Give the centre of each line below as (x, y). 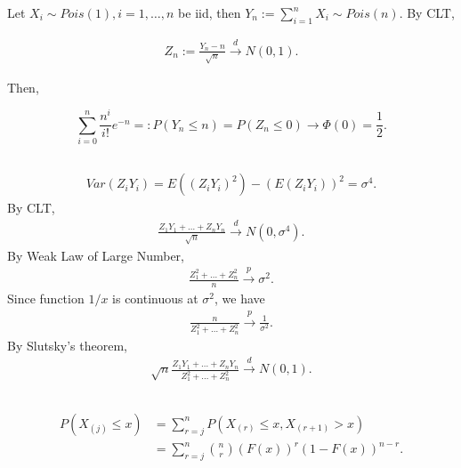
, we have (240, 299)
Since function (46, 299)
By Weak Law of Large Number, (96, 255)
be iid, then (210, 12)
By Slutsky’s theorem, (67, 345)
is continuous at (155, 299)
